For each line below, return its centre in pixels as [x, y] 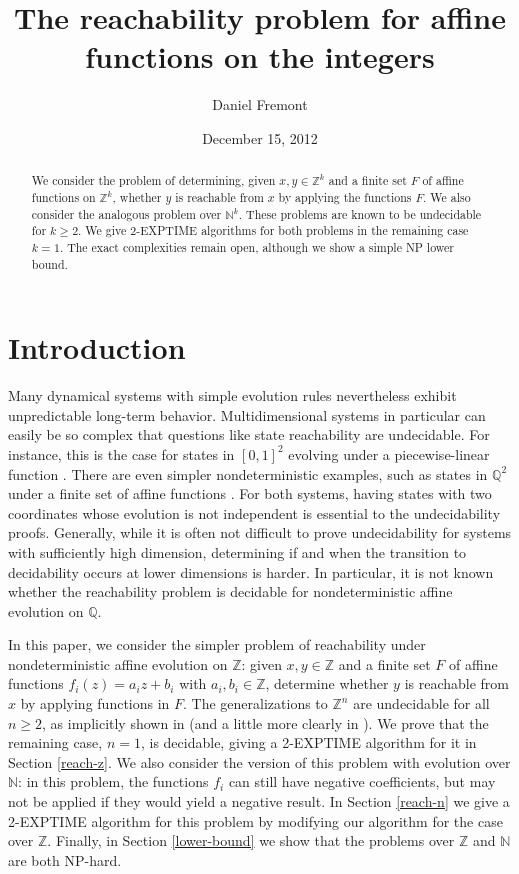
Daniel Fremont [260, 104]
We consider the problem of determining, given [153, 180]
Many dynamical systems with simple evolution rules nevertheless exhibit [232, 395]
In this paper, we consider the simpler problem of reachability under [217, 644]
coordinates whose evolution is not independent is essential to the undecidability [254, 512]
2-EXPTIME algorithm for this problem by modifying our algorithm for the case [255, 820]
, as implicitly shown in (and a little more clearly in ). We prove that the [265, 722]
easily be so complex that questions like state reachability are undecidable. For [249, 434]
